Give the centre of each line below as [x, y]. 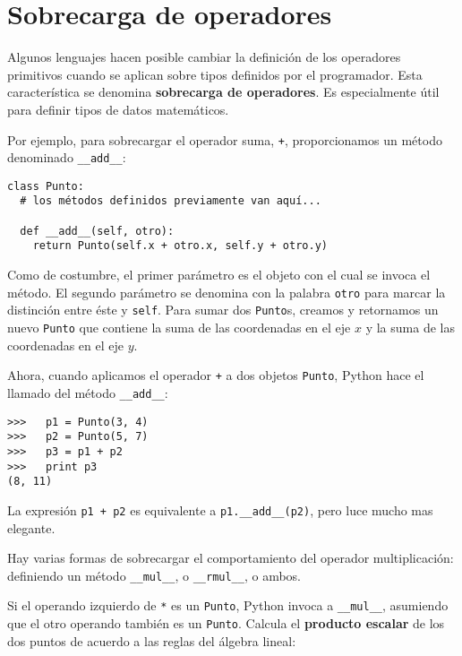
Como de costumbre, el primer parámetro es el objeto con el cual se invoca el [219, 275]
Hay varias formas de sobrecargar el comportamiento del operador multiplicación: [231, 558]
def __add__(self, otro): [97, 231]
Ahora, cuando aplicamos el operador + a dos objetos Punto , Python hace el [216, 375]
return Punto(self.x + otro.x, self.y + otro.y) [180, 246]
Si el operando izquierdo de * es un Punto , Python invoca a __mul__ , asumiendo [228, 605]
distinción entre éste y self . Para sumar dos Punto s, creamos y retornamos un [223, 310]
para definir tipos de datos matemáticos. [118, 109]
